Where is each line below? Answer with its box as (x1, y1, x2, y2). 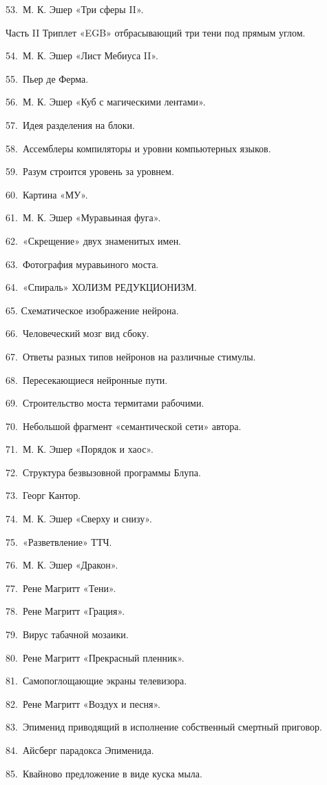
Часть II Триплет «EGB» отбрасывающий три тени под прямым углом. (6, 25, 306, 39)
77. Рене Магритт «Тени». (6, 580, 116, 595)
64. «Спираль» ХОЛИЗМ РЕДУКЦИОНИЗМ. (6, 280, 197, 294)
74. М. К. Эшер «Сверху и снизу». (6, 511, 152, 526)
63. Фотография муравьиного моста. (6, 256, 159, 271)
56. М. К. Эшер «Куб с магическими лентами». (6, 94, 206, 109)
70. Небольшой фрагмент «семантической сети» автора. (6, 418, 242, 433)
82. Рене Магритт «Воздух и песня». (6, 696, 160, 711)
